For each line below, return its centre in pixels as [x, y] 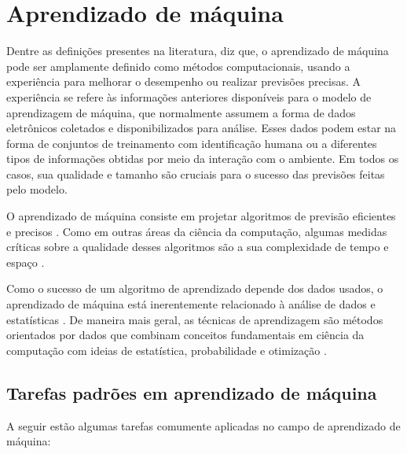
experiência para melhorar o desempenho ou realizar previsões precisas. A [184, 81]
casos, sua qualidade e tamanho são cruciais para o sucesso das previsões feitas [196, 173]
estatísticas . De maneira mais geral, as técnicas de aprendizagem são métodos [195, 319]
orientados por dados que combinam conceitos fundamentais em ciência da [185, 335]
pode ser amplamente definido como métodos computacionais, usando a [178, 66]
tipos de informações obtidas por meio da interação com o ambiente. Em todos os [203, 159]
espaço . [26, 262]
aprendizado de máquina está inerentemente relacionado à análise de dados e [191, 304]
